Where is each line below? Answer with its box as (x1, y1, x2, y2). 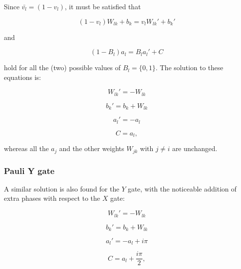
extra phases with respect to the (4, 193, 100, 203)
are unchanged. (172, 143, 218, 154)
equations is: (4, 72, 41, 82)
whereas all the (4, 143, 49, 154)
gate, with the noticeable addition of (127, 183, 237, 193)
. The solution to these (155, 62, 223, 73)
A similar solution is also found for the (4, 183, 120, 193)
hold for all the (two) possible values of (4, 62, 121, 73)
